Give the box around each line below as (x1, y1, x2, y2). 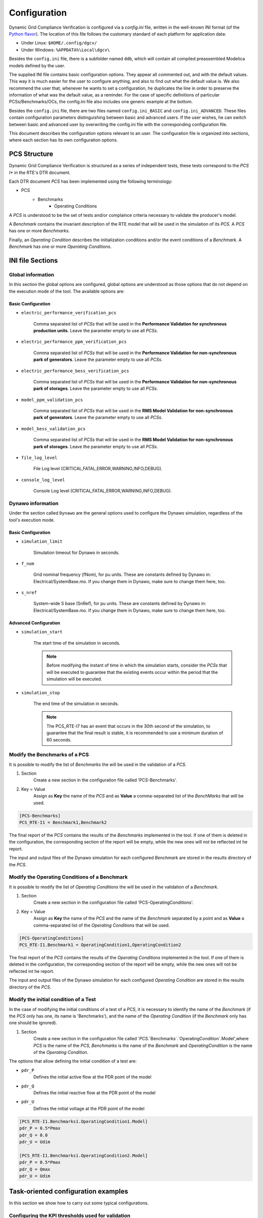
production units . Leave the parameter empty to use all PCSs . (33, 327, 158, 333)
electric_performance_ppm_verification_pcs (21, 339, 127, 344)
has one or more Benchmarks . (9, 228, 70, 234)
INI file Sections (9, 256, 58, 265)
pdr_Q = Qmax (19, 1166, 51, 1172)
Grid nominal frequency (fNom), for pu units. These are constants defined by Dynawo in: (33, 571, 211, 577)
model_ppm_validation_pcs (21, 397, 83, 402)
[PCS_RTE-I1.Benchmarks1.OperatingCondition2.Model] (19, 1153, 148, 1158)
